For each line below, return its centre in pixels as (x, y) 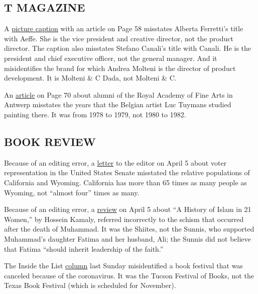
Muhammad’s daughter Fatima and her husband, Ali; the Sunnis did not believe (127, 238)
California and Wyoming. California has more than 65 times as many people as (125, 182)
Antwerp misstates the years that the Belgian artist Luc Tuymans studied (118, 104)
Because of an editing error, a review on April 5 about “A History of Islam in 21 (128, 209)
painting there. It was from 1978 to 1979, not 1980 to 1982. (95, 114)
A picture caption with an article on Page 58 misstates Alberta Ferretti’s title (124, 28)
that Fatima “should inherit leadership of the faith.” (84, 248)
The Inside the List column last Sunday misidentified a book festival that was (123, 266)
